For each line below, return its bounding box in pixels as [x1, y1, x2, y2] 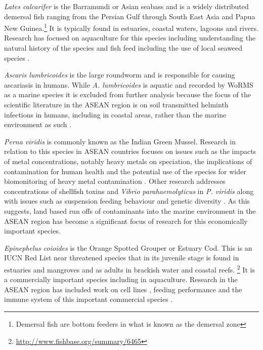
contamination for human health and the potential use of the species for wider [4, 166, 246, 176]
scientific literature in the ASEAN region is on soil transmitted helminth [4, 99, 229, 109]
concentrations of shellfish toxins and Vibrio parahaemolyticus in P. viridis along [4, 185, 254, 196]
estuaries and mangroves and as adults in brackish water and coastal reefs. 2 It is [4, 262, 255, 275]
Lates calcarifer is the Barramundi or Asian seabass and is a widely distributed [4, 1, 249, 11]
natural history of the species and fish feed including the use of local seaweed [4, 43, 243, 53]
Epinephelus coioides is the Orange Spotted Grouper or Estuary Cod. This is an [4, 242, 252, 253]
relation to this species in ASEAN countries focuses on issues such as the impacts [4, 146, 256, 157]
